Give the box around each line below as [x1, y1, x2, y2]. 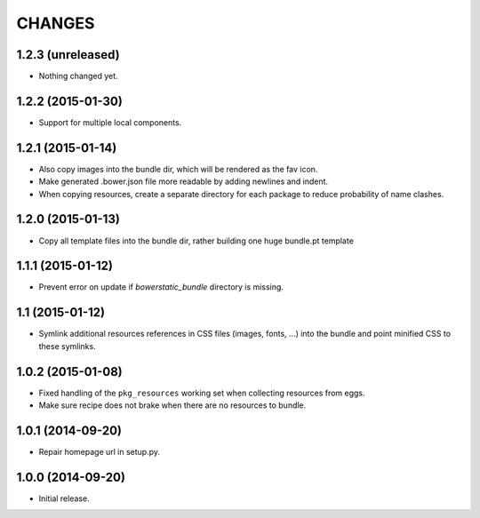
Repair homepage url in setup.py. [38, 446, 160, 457]
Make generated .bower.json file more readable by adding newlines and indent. [38, 176, 329, 187]
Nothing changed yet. [38, 71, 119, 82]
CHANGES [16, 13, 95, 33]
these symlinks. [38, 340, 97, 351]
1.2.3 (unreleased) [16, 47, 120, 62]
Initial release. [38, 493, 90, 504]
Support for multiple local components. [38, 116, 182, 128]
